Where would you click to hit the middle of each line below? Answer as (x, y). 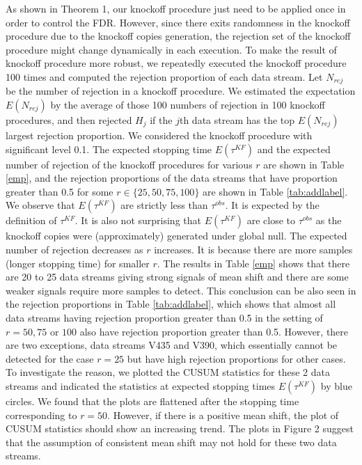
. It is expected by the (272, 205)
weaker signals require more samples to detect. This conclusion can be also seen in (181, 290)
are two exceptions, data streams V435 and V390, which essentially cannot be (172, 345)
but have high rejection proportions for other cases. (236, 358)
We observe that (40, 205)
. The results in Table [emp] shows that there (253, 263)
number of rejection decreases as (74, 249)
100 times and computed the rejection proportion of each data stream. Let (164, 76)
